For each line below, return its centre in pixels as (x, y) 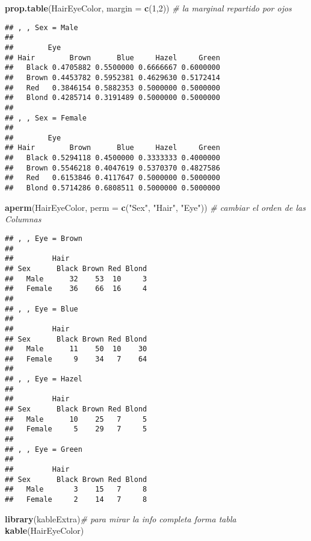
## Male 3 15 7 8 (76, 489)
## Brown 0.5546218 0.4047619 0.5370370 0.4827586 (112, 168)
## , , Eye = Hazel (44, 379)
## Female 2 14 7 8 (76, 499)
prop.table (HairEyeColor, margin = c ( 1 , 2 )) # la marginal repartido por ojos (148, 8)
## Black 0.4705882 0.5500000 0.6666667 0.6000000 (112, 68)
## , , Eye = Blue (42, 309)
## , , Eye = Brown (44, 238)
